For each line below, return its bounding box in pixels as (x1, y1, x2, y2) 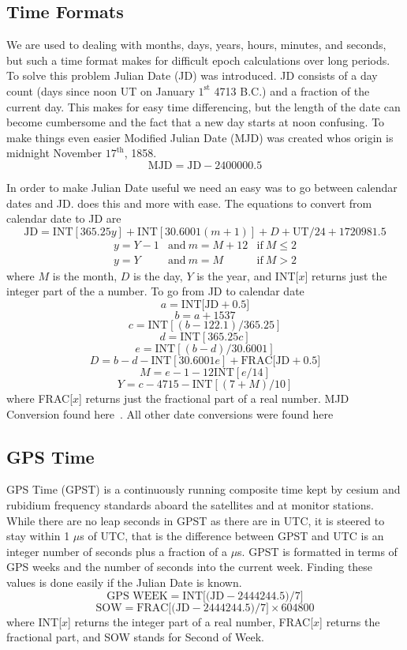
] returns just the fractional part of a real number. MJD (79, 389, 349, 406)
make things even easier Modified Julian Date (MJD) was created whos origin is (6, 129, 394, 145)
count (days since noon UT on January (6, 82, 195, 99)
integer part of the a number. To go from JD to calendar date (6, 283, 304, 299)
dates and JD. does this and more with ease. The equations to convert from (6, 194, 372, 211)
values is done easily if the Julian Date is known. (6, 573, 242, 590)
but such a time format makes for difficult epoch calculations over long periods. (6, 51, 390, 68)
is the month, (52, 267, 118, 284)
